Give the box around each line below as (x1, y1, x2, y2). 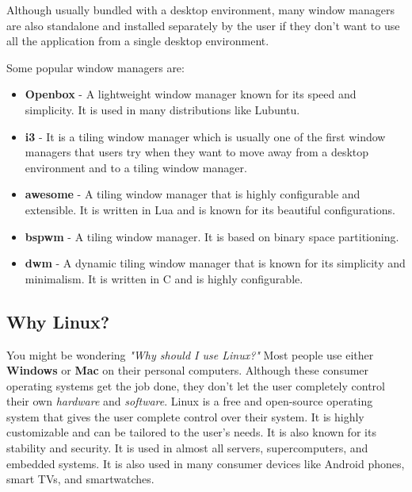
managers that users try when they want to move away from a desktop (25, 144, 369, 160)
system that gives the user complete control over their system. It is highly (6, 408, 364, 425)
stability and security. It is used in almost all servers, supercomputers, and (6, 440, 368, 456)
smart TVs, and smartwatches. (6, 471, 154, 487)
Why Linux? (6, 309, 110, 333)
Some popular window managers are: (6, 59, 185, 75)
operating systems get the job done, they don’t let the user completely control (6, 377, 385, 394)
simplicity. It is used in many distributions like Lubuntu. (25, 101, 300, 117)
